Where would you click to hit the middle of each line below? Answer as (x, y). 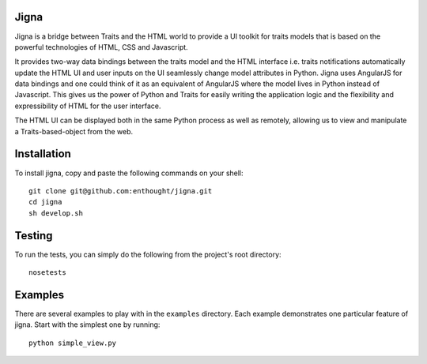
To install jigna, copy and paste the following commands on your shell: (129, 173)
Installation (43, 154)
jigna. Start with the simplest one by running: (87, 325)
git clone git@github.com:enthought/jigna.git (121, 191)
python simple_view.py (73, 343)
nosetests (47, 273)
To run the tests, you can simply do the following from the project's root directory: (148, 254)
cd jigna (45, 202)
